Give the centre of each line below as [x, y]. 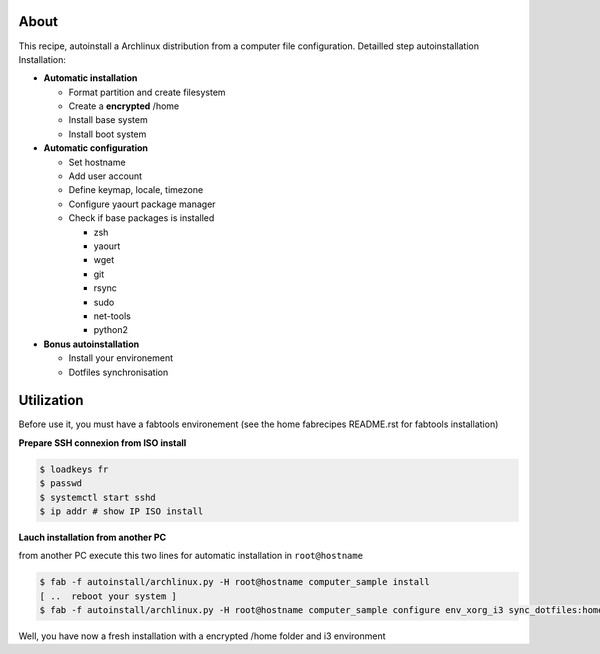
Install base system [108, 120]
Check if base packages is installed [141, 218]
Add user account [105, 176]
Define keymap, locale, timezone [136, 190]
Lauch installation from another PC [92, 537]
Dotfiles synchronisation [118, 372]
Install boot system [107, 134]
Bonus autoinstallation [91, 344]
